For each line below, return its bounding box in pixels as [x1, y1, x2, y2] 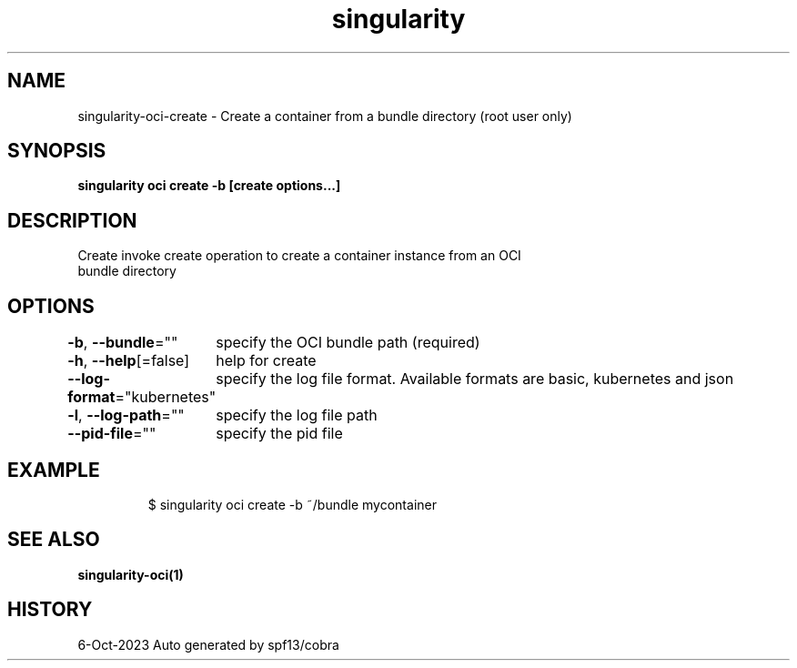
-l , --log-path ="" [67, 406, 185, 425]
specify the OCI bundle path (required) [216, 333, 480, 352]
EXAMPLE [7, 458, 100, 481]
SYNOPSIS [7, 139, 106, 163]
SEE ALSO [7, 528, 100, 552]
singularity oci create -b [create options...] [77, 177, 341, 194]
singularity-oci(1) [77, 566, 184, 582]
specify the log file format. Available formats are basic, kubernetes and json [216, 369, 734, 389]
